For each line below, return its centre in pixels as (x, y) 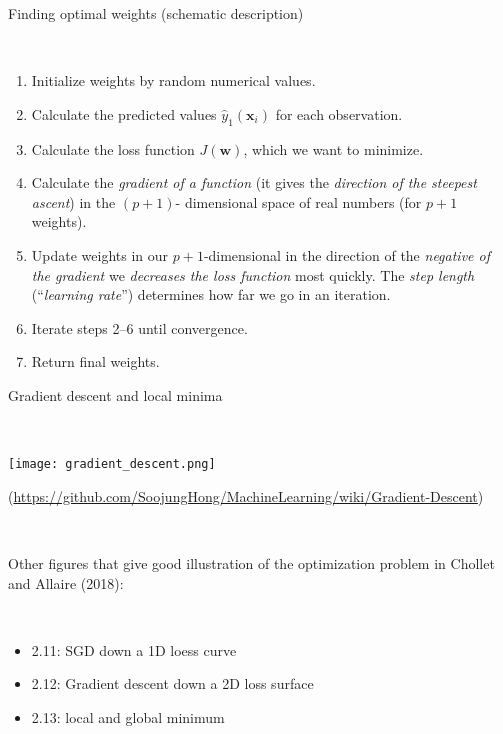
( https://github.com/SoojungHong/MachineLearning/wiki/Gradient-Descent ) (246, 495)
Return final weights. (95, 361)
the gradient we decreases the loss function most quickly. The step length (253, 274)
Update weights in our (100, 254)
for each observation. (339, 113)
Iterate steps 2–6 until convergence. (139, 327)
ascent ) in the (73, 201)
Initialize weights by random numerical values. (173, 80)
